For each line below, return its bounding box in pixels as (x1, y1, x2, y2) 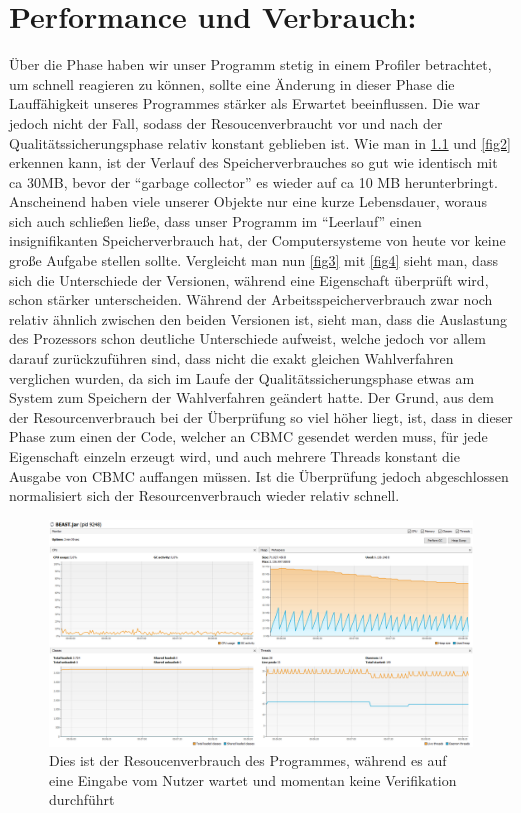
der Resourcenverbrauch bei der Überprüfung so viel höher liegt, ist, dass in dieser (9, 406, 513, 427)
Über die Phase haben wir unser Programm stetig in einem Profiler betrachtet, (9, 54, 492, 75)
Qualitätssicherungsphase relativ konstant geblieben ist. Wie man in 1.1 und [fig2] (9, 132, 511, 153)
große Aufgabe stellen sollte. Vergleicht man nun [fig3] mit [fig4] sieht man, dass (9, 250, 498, 271)
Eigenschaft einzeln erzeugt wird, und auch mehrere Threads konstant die (9, 446, 460, 466)
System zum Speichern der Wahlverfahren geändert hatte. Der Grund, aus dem (9, 387, 494, 408)
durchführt (49, 789, 115, 810)
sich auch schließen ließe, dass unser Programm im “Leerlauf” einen (9, 210, 422, 231)
